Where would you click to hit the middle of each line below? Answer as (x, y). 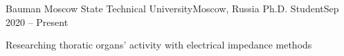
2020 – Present (37, 22)
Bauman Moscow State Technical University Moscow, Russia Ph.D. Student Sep (172, 8)
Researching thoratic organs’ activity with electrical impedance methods (159, 45)
